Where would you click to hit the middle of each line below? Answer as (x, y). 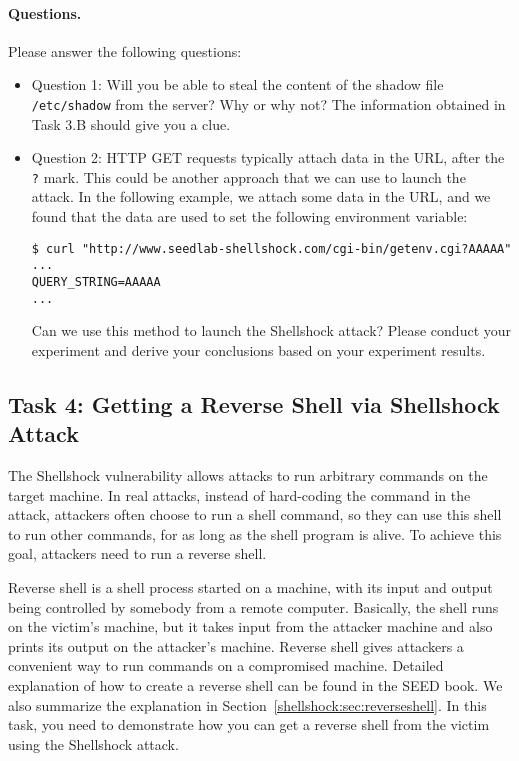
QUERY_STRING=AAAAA (96, 281)
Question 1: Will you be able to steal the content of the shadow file (237, 84)
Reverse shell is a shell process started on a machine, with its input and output (250, 587)
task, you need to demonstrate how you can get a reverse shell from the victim (249, 724)
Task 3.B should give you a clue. (131, 123)
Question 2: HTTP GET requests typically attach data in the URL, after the (268, 157)
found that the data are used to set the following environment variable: (249, 216)
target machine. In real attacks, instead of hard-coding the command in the (239, 494)
